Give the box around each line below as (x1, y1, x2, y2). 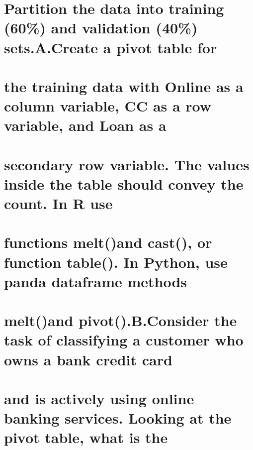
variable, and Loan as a (4, 115, 167, 135)
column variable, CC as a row (4, 96, 212, 116)
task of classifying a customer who (4, 330, 244, 350)
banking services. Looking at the (4, 408, 232, 428)
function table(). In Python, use (4, 251, 228, 272)
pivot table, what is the (4, 427, 168, 448)
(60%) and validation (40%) (4, 17, 198, 38)
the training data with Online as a (4, 76, 244, 96)
